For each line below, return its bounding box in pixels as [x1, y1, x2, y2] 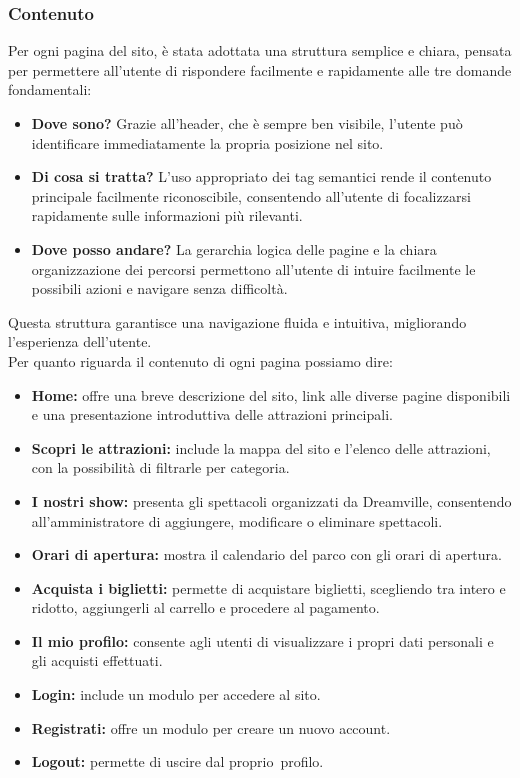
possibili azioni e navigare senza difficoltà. [31, 278, 288, 299]
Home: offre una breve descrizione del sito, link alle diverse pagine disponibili [31, 384, 511, 405]
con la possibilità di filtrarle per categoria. [31, 457, 290, 478]
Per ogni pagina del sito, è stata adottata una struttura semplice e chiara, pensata [8, 40, 512, 61]
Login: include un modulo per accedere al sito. [31, 684, 321, 705]
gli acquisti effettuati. [31, 650, 163, 671]
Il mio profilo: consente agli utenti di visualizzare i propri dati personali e [31, 630, 494, 651]
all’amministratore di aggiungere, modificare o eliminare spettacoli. [31, 510, 443, 531]
